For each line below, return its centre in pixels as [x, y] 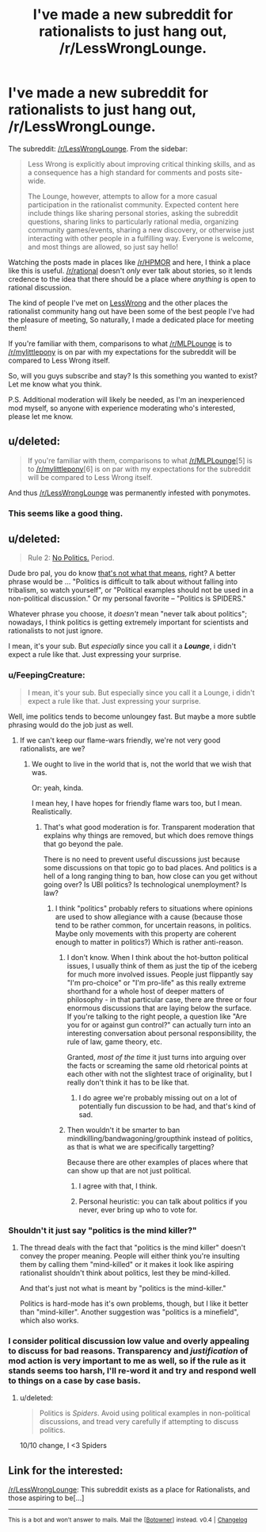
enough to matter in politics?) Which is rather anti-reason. [149, 942]
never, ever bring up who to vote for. [138, 1209]
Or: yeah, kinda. [57, 788]
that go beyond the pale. [83, 843]
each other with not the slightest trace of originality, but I [159, 1073]
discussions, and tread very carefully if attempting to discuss [139, 1422]
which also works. [49, 1321]
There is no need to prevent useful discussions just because [141, 859]
